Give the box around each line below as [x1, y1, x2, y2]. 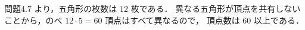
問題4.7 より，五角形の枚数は [4, 2, 117, 15]
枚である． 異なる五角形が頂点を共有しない [130, 2, 301, 15]
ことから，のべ [4, 14, 63, 26]
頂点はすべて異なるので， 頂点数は [105, 14, 240, 26]
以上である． [254, 14, 304, 26]
